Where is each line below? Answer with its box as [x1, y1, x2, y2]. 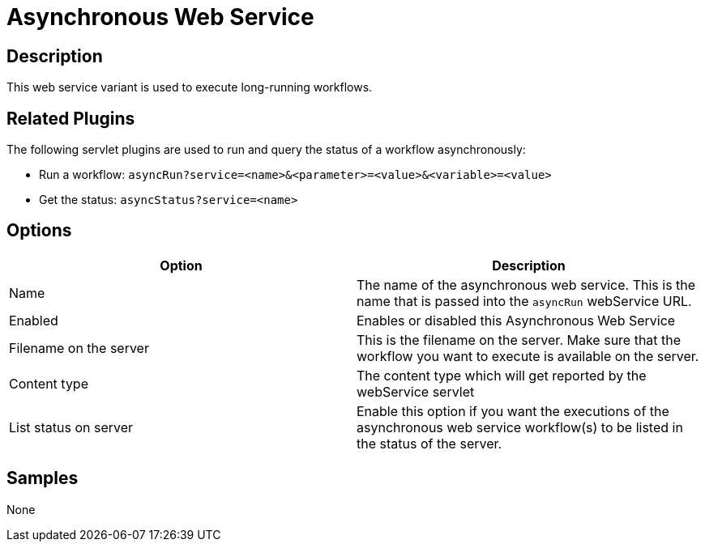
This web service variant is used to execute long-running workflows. [6, 80, 373, 95]
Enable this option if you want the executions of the [357, 402, 669, 419]
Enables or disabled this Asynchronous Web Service [357, 312, 676, 329]
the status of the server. [357, 435, 502, 452]
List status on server [9, 418, 134, 435]
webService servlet [357, 383, 475, 400]
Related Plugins [6, 108, 135, 129]
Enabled [9, 312, 58, 329]
